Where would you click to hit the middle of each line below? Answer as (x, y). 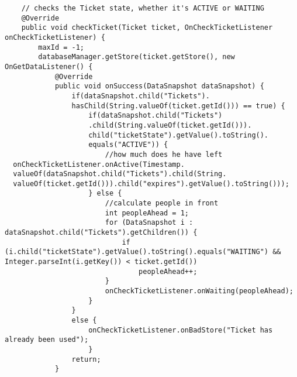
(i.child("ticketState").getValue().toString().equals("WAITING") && (143, 252)
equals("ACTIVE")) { (128, 145)
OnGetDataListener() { (49, 66)
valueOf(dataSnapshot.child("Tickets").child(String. (120, 174)
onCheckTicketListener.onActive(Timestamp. (99, 164)
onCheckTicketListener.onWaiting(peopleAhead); (199, 291)
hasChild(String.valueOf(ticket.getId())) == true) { (178, 106)
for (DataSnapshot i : (149, 223)
